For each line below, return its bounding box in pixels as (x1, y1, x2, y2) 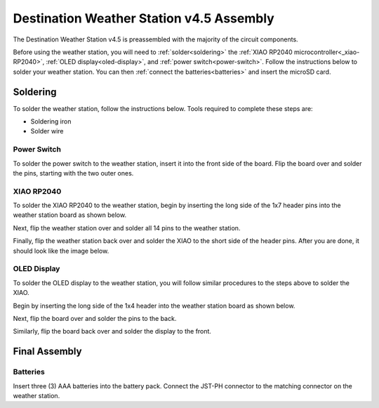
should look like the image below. (13, 246, 109, 255)
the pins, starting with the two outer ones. (13, 169, 134, 177)
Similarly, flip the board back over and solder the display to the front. (13, 327, 212, 336)
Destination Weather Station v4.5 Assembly (13, 11, 275, 26)
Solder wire (30, 127, 64, 136)
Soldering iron (30, 117, 72, 126)
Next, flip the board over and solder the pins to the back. (13, 314, 177, 322)
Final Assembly (13, 346, 82, 357)
